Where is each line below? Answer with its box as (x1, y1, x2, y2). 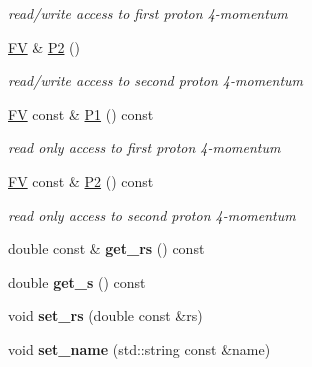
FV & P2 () (8, 36, 80, 57)
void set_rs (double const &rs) (8, 305, 203, 326)
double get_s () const (8, 271, 146, 292)
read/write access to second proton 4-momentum (8, 70, 304, 91)
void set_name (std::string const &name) (8, 338, 271, 359)
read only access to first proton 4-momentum (8, 137, 281, 158)
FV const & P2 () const (8, 170, 154, 191)
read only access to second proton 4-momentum (8, 204, 296, 225)
